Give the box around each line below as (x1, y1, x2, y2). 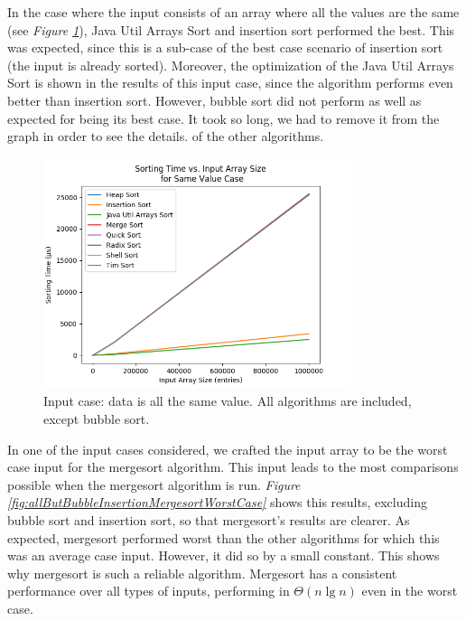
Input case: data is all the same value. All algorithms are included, (43, 391, 412, 410)
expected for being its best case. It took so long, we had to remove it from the (7, 108, 440, 127)
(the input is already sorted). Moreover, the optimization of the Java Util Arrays (7, 55, 454, 74)
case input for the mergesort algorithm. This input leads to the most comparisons (7, 457, 459, 476)
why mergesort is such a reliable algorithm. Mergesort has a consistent (7, 563, 397, 582)
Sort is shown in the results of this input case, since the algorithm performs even (7, 73, 453, 92)
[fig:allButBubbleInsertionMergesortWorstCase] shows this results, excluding (7, 493, 427, 512)
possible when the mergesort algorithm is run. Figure (7, 475, 301, 494)
